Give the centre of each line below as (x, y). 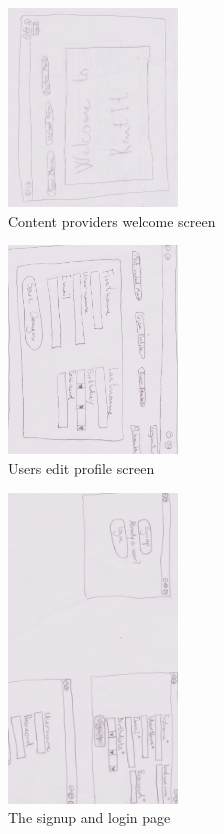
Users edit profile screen (81, 468)
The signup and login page (89, 817)
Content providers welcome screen (112, 220)
